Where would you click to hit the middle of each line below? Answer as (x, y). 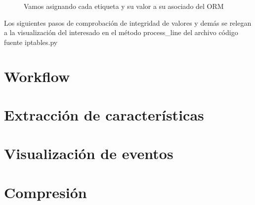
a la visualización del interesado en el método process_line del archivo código (121, 32)
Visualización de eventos (89, 153)
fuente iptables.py (31, 42)
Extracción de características (104, 114)
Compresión (45, 192)
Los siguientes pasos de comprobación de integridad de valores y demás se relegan (128, 22)
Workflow (37, 76)
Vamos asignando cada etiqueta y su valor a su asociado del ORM (124, 6)
